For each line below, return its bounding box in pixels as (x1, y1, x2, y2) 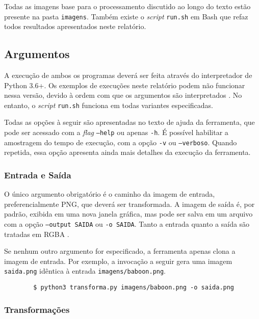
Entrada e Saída (4, 168, 71, 181)
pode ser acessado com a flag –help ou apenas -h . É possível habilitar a (4, 127, 228, 138)
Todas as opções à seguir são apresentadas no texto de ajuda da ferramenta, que (4, 117, 255, 127)
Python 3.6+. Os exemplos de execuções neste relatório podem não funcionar (4, 79, 245, 90)
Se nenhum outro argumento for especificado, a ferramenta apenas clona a (4, 246, 236, 256)
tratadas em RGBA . (4, 228, 69, 239)
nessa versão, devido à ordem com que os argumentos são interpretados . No (4, 90, 242, 100)
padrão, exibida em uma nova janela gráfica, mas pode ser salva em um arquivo (4, 208, 253, 219)
